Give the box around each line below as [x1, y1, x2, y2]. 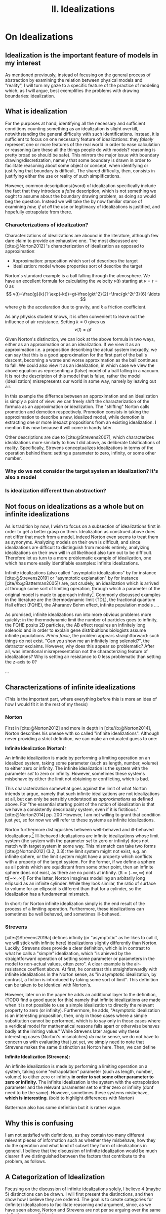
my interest [5, 58, 41, 67]
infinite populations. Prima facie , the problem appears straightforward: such [5, 633, 160, 639]
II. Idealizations [51, 3, 115, 15]
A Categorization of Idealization [5, 1172, 105, 1181]
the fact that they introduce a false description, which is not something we [5, 188, 157, 194]
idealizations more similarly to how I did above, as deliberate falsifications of [5, 440, 161, 446]
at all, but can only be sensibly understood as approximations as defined [5, 796, 153, 802]
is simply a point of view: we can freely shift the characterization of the [5, 399, 150, 405]
